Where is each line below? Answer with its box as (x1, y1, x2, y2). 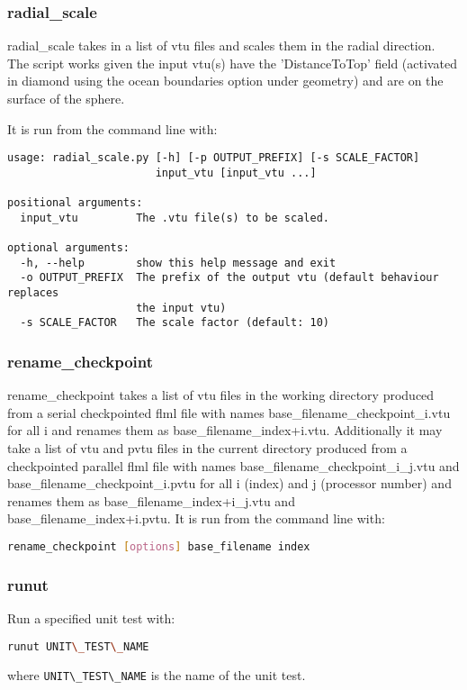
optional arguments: (7, 241, 130, 255)
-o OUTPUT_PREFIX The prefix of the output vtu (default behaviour (20, 271, 439, 285)
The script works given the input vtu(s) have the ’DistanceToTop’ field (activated (7, 53, 457, 72)
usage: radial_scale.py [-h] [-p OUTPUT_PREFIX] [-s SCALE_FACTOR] (7, 151, 420, 165)
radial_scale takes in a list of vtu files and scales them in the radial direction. (7, 36, 436, 55)
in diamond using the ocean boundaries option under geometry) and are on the (7, 71, 444, 90)
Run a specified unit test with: (7, 609, 175, 628)
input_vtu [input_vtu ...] (155, 166, 317, 179)
